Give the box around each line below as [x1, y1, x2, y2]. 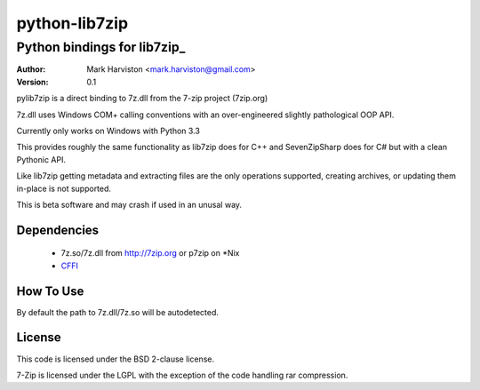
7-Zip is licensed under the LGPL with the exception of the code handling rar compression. [16, 370, 348, 380]
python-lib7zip [16, 13, 129, 33]
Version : [16, 76, 49, 87]
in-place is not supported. [16, 183, 111, 194]
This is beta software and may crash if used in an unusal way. [16, 199, 243, 210]
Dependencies [16, 222, 100, 237]
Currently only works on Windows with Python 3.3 [16, 125, 200, 136]
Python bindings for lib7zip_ [16, 39, 186, 55]
